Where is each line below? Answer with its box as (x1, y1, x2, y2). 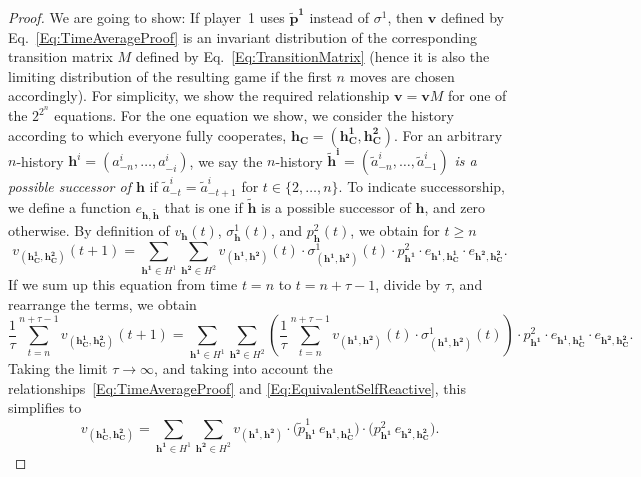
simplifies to (8, 397, 82, 418)
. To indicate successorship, (338, 176, 505, 197)
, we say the (189, 150, 263, 171)
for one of (447, 85, 507, 106)
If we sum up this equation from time (8, 274, 238, 295)
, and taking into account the (154, 358, 333, 379)
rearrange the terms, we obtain (8, 293, 197, 314)
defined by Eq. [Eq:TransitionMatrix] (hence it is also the (135, 46, 490, 67)
